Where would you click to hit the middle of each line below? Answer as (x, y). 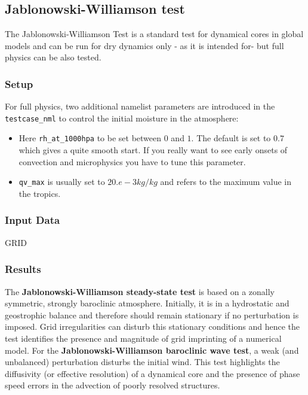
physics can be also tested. (53, 57)
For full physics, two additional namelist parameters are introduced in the (140, 106)
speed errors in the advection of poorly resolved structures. (113, 385)
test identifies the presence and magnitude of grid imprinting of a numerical (143, 338)
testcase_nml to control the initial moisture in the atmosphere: (122, 118)
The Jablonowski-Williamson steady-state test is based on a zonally (140, 291)
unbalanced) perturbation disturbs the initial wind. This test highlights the (142, 362)
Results (23, 269)
